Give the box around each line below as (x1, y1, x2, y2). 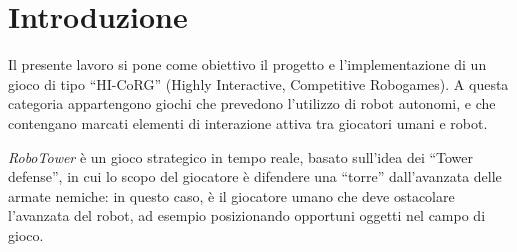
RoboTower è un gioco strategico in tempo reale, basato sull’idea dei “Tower (8, 146, 474, 167)
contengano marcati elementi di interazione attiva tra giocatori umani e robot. (8, 112, 488, 133)
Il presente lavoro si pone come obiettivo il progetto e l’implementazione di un (8, 54, 487, 75)
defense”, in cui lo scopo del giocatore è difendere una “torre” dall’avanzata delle (8, 166, 502, 187)
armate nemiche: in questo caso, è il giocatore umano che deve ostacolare (8, 185, 455, 206)
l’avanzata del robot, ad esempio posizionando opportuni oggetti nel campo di (8, 205, 486, 226)
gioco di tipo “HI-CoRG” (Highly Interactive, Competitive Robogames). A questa (8, 73, 509, 94)
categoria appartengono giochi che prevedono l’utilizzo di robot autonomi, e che (8, 93, 496, 114)
